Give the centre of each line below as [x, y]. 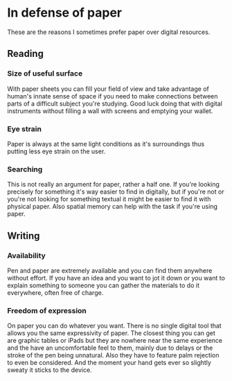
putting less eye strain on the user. [56, 151]
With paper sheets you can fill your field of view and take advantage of [108, 89]
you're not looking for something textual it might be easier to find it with [109, 199]
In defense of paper [65, 13]
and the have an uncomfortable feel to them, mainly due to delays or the [110, 348]
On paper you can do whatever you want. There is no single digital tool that [114, 326]
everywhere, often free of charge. [55, 292]
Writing [24, 236]
